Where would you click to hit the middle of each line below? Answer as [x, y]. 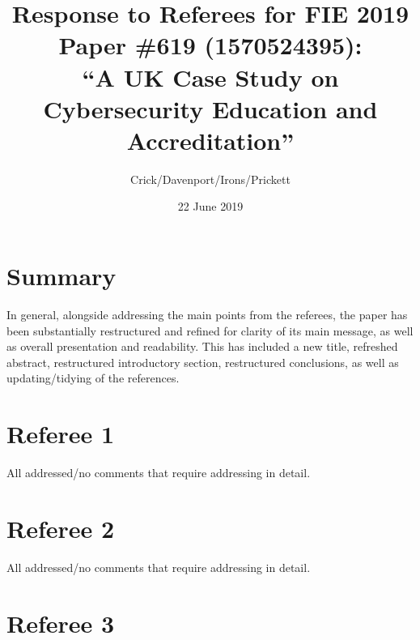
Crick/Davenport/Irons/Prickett [210, 179]
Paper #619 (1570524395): [210, 45]
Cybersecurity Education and [210, 108]
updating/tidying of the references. [93, 378]
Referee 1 [61, 434]
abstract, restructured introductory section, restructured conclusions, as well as [203, 362]
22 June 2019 [210, 206]
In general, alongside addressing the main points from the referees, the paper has [207, 314]
